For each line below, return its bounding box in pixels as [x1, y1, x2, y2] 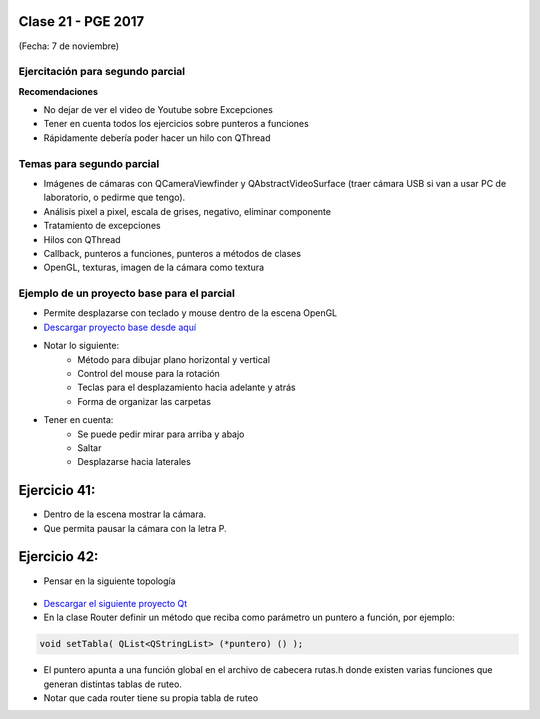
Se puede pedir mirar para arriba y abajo [77, 428, 245, 440]
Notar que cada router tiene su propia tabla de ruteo [43, 692, 259, 704]
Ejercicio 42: [18, 548, 99, 565]
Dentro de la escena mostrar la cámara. [43, 508, 207, 520]
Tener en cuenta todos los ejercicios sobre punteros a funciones [43, 118, 309, 130]
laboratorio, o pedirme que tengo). [43, 191, 186, 204]
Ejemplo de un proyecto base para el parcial [18, 286, 235, 300]
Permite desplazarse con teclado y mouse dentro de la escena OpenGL [43, 307, 338, 319]
